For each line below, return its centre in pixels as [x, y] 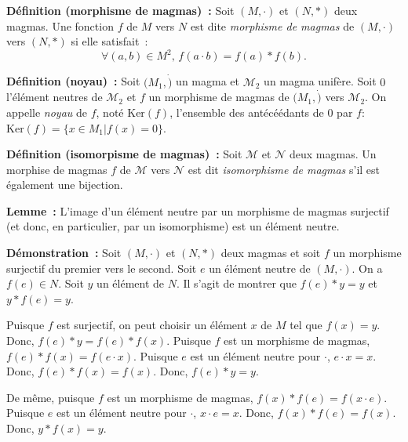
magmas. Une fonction [60, 25]
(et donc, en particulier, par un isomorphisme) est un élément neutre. [173, 226]
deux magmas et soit [271, 253]
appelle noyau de [47, 112]
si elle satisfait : [109, 41]
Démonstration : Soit [64, 253]
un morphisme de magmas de [219, 97]
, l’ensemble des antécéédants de [247, 112]
